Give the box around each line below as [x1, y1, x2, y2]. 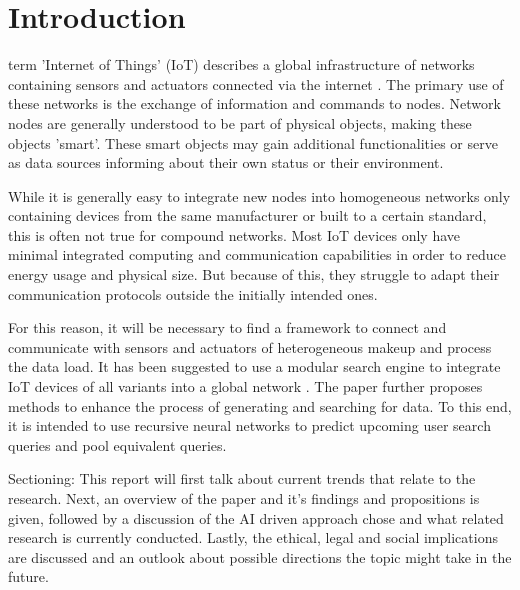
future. [8, 566, 49, 587]
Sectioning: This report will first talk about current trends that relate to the [8, 468, 476, 489]
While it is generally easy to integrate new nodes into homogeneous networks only [8, 185, 511, 206]
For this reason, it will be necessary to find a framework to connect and [8, 317, 447, 338]
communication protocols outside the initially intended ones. [8, 283, 378, 304]
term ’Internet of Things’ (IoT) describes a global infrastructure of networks [8, 54, 475, 75]
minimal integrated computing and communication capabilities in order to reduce [8, 244, 507, 265]
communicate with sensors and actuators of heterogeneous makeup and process [8, 336, 492, 357]
